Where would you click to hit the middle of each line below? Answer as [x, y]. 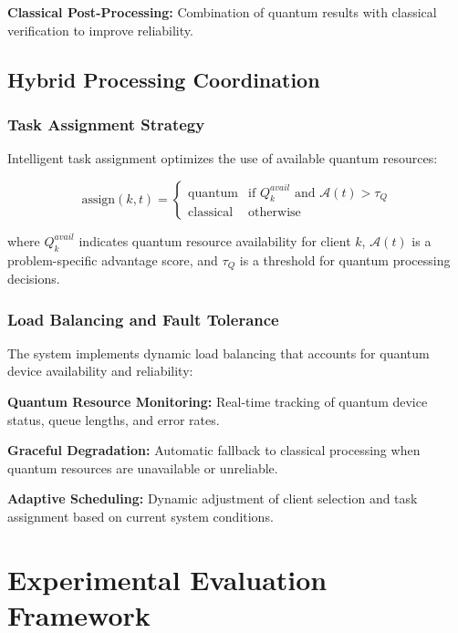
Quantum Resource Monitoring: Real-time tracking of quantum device [218, 402]
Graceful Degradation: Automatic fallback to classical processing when [214, 450]
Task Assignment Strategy [106, 124]
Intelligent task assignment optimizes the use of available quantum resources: [223, 158]
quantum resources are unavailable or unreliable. [143, 467]
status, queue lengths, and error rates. [114, 419]
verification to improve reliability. [100, 30]
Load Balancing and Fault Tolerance [143, 319]
